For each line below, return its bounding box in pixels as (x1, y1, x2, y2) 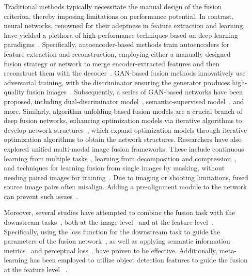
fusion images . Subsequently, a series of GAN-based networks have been (27, 87, 243, 97)
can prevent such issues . (4, 191, 78, 201)
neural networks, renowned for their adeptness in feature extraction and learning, (4, 20, 245, 31)
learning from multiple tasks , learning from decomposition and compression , (4, 153, 236, 163)
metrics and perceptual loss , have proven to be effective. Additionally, (4, 245, 218, 255)
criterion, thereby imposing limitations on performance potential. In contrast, (4, 11, 234, 21)
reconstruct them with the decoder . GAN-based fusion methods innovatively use (4, 68, 246, 78)
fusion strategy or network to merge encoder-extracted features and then (4, 58, 220, 68)
